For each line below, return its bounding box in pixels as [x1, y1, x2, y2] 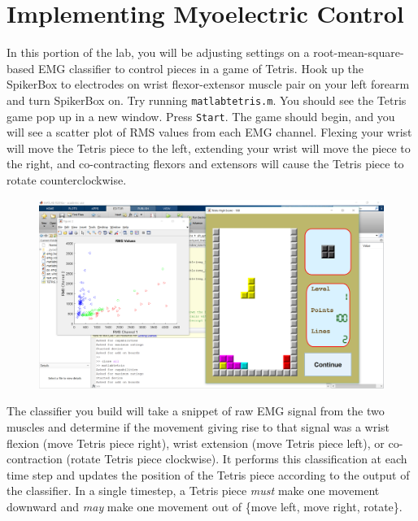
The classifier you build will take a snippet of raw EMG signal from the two [7, 402, 385, 419]
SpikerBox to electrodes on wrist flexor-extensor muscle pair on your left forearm [7, 76, 410, 93]
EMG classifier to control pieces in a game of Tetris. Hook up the [37, 59, 364, 76]
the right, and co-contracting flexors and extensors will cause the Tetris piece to [7, 155, 404, 172]
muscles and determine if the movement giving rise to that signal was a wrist [7, 419, 390, 436]
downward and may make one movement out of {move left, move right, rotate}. [7, 498, 403, 515]
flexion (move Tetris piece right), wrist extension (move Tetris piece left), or [7, 434, 385, 451]
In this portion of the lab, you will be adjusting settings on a [7, 44, 310, 61]
